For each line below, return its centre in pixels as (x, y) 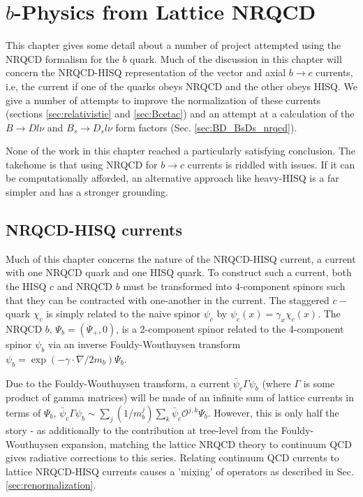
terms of (23, 413)
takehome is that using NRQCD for (82, 164)
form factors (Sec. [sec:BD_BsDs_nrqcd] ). (206, 127)
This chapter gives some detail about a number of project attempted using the (173, 45)
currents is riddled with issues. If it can (271, 164)
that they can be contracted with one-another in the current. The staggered (168, 300)
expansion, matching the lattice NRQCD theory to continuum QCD (207, 444)
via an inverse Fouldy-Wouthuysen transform (144, 344)
